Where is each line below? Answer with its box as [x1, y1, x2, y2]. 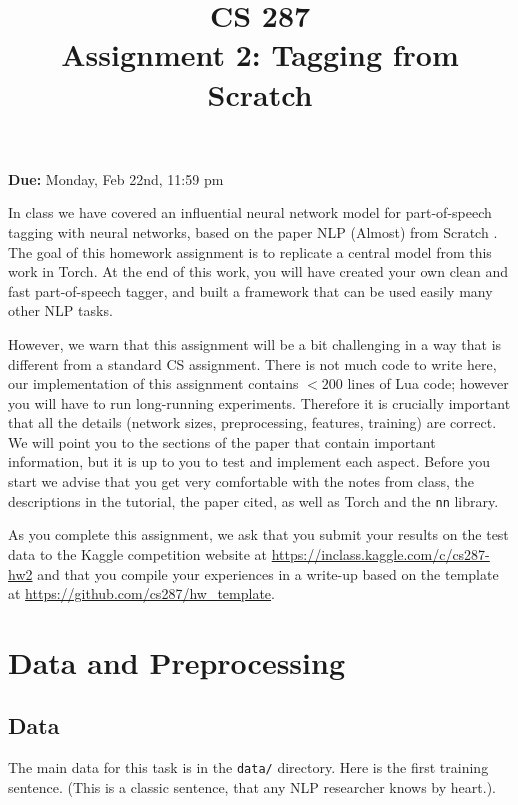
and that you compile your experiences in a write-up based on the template [37, 563, 499, 584]
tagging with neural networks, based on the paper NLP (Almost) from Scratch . [8, 221, 498, 242]
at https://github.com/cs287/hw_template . [8, 583, 275, 604]
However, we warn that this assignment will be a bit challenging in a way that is [8, 333, 502, 354]
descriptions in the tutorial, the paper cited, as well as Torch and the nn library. [8, 490, 499, 511]
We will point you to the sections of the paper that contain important [8, 431, 436, 452]
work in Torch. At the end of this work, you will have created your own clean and [8, 261, 508, 282]
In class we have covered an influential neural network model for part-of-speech [8, 202, 492, 223]
